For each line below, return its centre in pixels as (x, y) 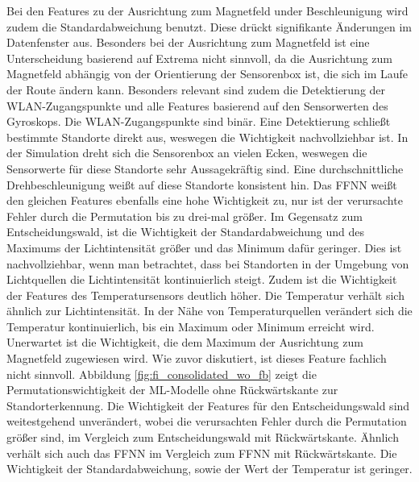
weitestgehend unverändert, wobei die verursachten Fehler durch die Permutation (207, 421)
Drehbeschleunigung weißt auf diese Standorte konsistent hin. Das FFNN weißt (202, 184)
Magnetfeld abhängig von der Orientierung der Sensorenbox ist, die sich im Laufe (207, 74)
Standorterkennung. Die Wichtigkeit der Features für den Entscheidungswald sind (208, 405)
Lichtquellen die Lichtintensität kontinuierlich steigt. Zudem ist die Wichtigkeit (202, 279)
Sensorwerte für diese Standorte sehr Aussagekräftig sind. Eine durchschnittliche (205, 168)
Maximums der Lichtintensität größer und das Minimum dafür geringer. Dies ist (204, 247)
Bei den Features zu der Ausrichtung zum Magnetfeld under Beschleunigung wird (207, 10)
